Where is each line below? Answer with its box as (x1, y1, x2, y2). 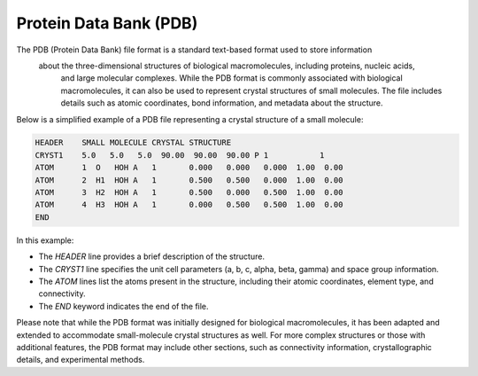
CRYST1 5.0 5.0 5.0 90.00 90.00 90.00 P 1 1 (35, 150, 325, 160)
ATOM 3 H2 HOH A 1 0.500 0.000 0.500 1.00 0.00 (35, 187, 343, 198)
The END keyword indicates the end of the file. (38, 301, 209, 311)
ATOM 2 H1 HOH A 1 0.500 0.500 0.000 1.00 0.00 (35, 175, 343, 185)
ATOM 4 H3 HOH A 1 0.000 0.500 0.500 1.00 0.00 (35, 200, 343, 210)
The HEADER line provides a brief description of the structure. (38, 251, 266, 262)
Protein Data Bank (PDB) (16, 13, 198, 33)
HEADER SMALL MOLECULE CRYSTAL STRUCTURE (35, 137, 232, 148)
